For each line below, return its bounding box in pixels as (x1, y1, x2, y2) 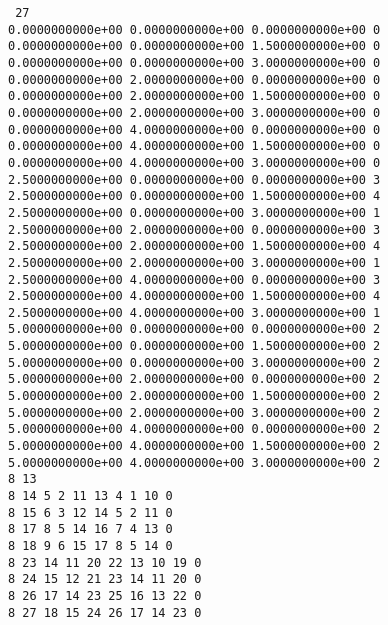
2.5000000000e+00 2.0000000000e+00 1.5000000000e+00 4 (8, 239, 381, 254)
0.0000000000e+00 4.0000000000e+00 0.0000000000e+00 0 (8, 122, 381, 137)
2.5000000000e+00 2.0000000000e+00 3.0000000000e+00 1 (8, 255, 381, 270)
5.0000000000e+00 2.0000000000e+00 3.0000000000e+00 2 (8, 405, 381, 420)
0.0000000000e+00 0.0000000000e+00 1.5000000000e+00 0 (8, 39, 381, 54)
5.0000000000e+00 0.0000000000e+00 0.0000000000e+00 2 (8, 322, 381, 337)
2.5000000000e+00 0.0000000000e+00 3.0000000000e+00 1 (8, 205, 381, 220)
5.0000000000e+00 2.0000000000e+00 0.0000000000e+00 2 (8, 372, 381, 387)
